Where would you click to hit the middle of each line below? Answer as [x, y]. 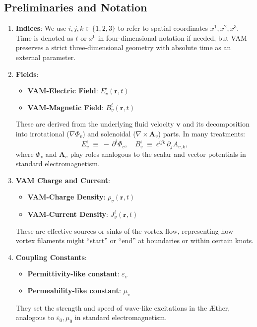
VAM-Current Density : [68, 214]
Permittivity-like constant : [73, 274]
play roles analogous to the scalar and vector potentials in [158, 154]
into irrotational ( [42, 133]
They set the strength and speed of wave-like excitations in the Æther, [123, 307]
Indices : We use [41, 28]
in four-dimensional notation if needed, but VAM [172, 37]
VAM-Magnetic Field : [65, 107]
